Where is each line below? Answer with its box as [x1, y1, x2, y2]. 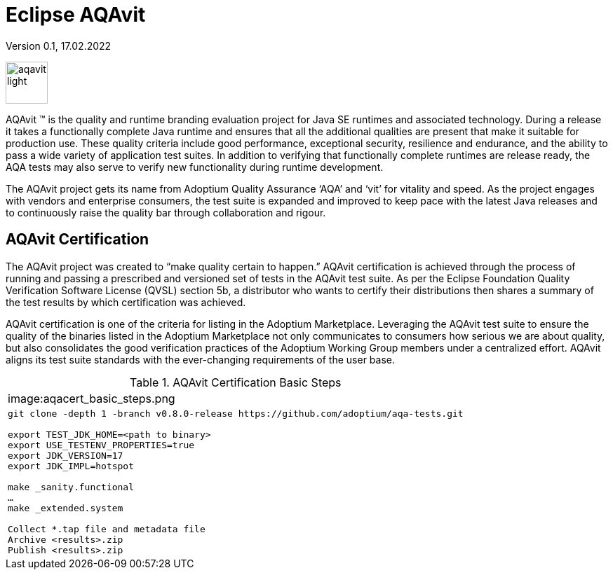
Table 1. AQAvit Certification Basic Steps [130, 375, 342, 389]
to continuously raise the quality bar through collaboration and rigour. [6, 206, 326, 219]
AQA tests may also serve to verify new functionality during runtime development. [6, 160, 384, 173]
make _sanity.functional [8, 481, 135, 492]
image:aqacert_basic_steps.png [8, 391, 175, 406]
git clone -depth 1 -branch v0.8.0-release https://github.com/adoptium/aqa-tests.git [8, 408, 464, 419]
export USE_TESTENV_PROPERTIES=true [8, 439, 195, 450]
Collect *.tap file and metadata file [8, 523, 206, 534]
